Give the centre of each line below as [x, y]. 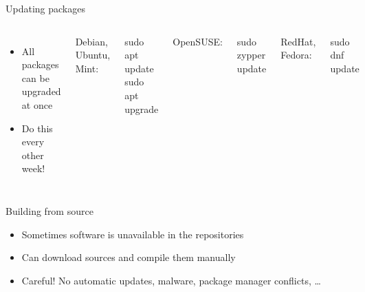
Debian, [91, 41]
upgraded [41, 91]
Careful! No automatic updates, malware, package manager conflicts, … [171, 280]
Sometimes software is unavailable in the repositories [133, 234]
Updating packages [45, 8]
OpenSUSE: [198, 41]
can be [35, 77]
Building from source [49, 210]
